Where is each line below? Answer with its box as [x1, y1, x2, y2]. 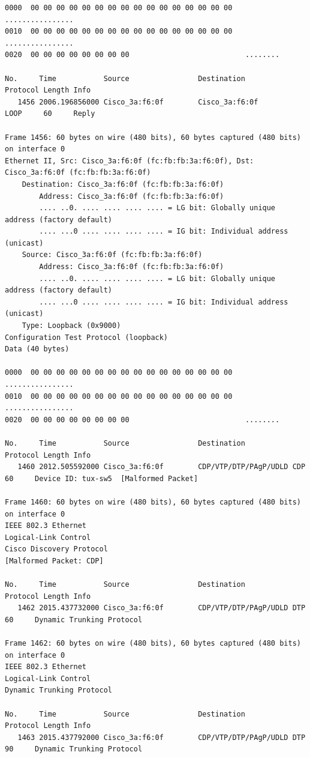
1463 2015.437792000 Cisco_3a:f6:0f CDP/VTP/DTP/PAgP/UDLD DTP [17, 733, 306, 742]
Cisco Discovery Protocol [5, 545, 108, 554]
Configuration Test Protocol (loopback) [5, 333, 168, 342]
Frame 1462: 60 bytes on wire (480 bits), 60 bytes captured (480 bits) [5, 639, 301, 648]
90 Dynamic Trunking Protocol [5, 745, 143, 754]
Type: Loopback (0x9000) [22, 321, 121, 330]
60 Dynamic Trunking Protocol [5, 615, 143, 624]
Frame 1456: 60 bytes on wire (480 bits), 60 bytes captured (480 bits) [5, 133, 301, 142]
